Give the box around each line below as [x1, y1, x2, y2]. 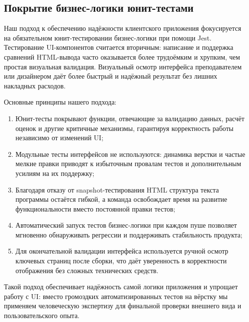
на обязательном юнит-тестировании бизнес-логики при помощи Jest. [4, 32, 212, 43]
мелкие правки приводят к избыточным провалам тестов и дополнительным [15, 158, 241, 169]
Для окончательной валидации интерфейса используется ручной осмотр [15, 246, 228, 256]
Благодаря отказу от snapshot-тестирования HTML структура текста [15, 184, 219, 194]
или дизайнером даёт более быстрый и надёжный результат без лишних [4, 71, 217, 81]
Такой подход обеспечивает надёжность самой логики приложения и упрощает [4, 281, 238, 292]
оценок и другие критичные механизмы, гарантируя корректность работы [15, 123, 234, 133]
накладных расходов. [4, 80, 66, 90]
